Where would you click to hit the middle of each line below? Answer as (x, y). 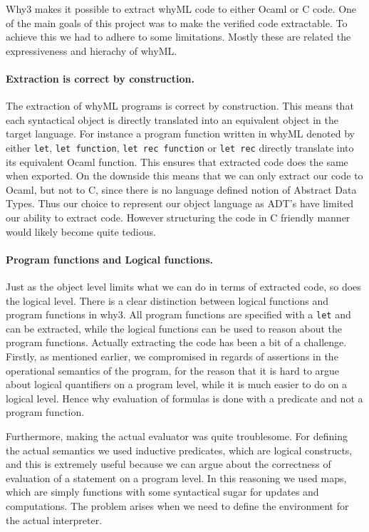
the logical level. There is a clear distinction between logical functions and (167, 300)
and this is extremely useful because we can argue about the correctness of (168, 464)
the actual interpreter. (54, 520)
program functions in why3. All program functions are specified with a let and (178, 314)
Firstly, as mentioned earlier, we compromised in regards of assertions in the (172, 356)
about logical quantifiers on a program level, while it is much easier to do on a (177, 384)
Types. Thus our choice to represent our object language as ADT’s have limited (180, 203)
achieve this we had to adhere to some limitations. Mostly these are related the (178, 37)
